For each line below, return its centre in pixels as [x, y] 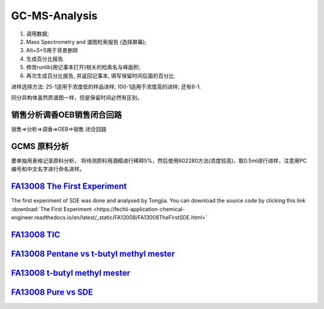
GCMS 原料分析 [40, 146]
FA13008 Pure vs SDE [52, 292]
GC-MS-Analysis [54, 16]
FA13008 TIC [36, 234]
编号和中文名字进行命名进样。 [48, 169]
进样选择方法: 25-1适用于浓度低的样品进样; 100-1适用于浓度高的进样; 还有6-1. [106, 87]
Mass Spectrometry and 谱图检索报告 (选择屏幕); [86, 41]
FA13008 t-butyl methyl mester [71, 273]
